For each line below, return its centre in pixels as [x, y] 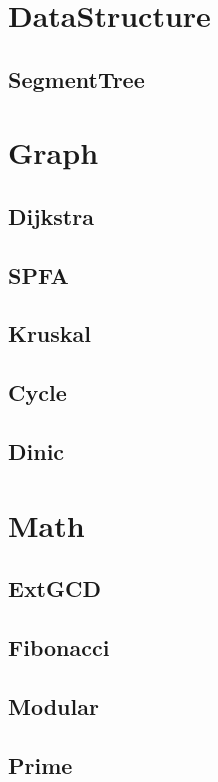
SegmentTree [76, 78]
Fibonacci [59, 646]
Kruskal [50, 333]
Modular [53, 705]
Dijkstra [51, 215]
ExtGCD [54, 588]
